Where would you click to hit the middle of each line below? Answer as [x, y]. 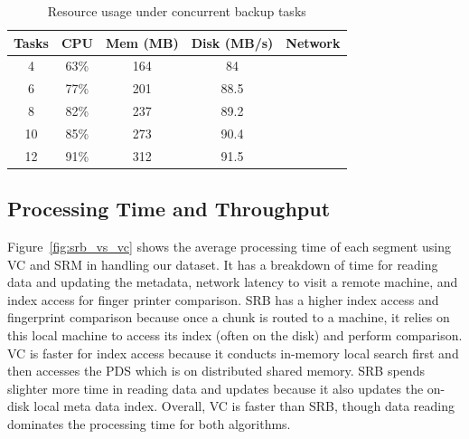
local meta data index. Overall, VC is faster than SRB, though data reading [244, 406]
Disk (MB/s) [232, 42]
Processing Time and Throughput [169, 209]
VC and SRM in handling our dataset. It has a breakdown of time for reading [223, 264]
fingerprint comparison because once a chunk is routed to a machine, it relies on [229, 317]
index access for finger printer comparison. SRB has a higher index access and [223, 299]
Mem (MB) [142, 42]
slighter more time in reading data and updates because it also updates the [216, 388]
